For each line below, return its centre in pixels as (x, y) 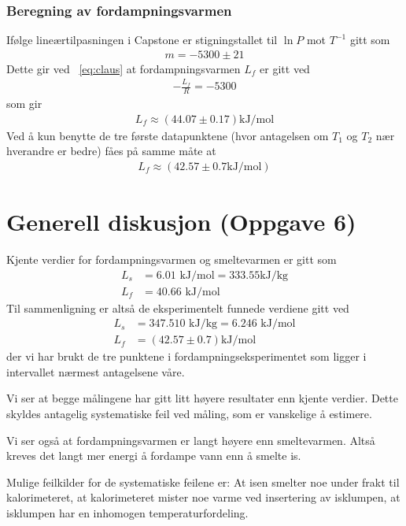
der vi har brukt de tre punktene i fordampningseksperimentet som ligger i (186, 356)
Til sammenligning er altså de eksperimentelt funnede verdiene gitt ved (178, 307)
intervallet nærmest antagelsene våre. (96, 371)
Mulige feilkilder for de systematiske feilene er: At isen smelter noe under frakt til (203, 482)
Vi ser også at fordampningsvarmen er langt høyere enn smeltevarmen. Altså (191, 440)
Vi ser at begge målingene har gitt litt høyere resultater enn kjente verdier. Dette (202, 398)
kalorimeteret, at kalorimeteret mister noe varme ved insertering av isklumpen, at (203, 497)
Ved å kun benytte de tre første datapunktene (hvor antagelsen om (168, 135)
